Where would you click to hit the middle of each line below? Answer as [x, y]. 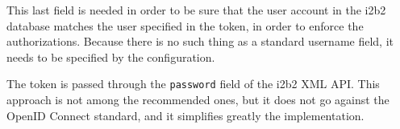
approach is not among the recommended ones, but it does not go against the [198, 100]
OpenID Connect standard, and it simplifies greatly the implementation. [185, 115]
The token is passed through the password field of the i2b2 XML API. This [193, 84]
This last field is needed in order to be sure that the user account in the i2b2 [196, 10]
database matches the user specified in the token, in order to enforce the [185, 25]
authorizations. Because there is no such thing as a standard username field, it [200, 41]
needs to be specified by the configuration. [111, 56]
